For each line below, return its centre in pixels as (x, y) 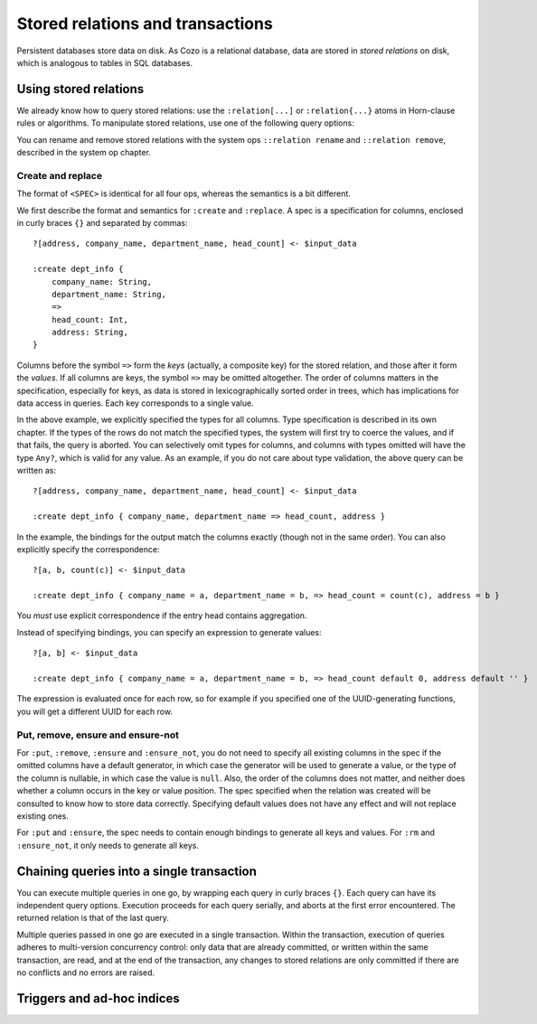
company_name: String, (102, 282)
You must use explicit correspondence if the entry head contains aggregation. (162, 615)
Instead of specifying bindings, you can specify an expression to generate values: (169, 632)
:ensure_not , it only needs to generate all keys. (108, 845)
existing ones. (43, 816)
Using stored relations (80, 89)
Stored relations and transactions (145, 23)
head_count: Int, (89, 319)
